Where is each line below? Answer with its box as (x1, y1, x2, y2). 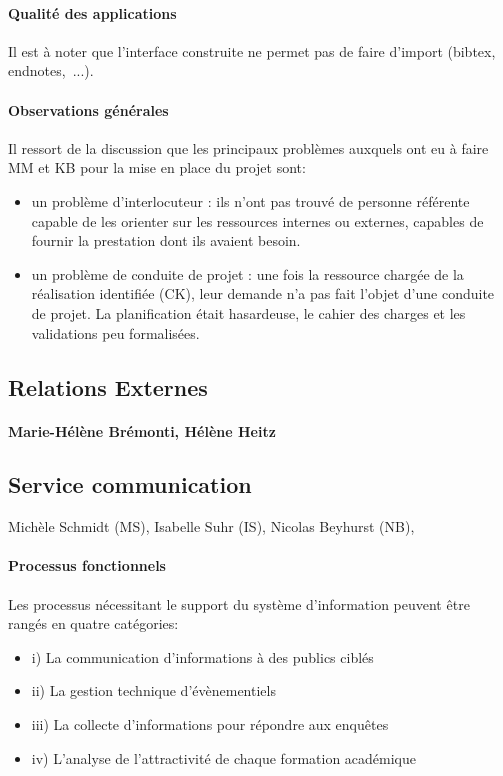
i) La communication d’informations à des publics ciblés (31, 646, 374, 667)
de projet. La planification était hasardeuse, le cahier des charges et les (31, 302, 466, 323)
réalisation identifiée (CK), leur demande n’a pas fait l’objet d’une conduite (31, 283, 495, 304)
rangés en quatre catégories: (8, 613, 179, 634)
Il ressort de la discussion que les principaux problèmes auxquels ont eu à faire (8, 137, 489, 158)
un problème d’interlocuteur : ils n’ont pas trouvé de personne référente (31, 190, 470, 211)
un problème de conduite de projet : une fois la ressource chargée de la (31, 263, 464, 284)
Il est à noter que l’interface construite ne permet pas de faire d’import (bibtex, (8, 40, 496, 61)
